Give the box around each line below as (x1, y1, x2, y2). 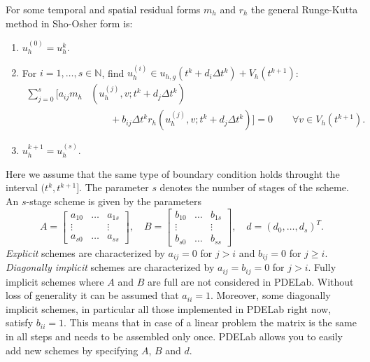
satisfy (6, 315, 34, 330)
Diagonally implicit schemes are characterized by (6, 260, 215, 274)
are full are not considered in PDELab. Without (147, 274, 354, 288)
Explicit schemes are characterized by (6, 245, 165, 260)
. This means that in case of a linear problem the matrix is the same (63, 315, 357, 330)
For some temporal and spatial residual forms (6, 2, 201, 16)
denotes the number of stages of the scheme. (159, 180, 349, 195)
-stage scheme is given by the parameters (26, 194, 201, 209)
